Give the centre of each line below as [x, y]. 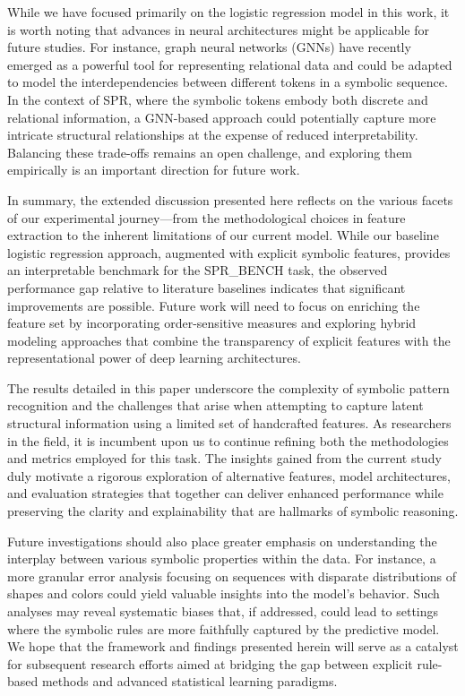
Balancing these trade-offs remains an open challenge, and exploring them [210, 152]
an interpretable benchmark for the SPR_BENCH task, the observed [198, 270]
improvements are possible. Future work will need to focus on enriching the [214, 305]
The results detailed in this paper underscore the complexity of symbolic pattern [228, 387]
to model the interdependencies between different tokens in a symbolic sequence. [228, 82]
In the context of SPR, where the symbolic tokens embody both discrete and [218, 99]
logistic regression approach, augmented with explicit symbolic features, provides [229, 252]
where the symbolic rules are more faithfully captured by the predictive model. [224, 628]
